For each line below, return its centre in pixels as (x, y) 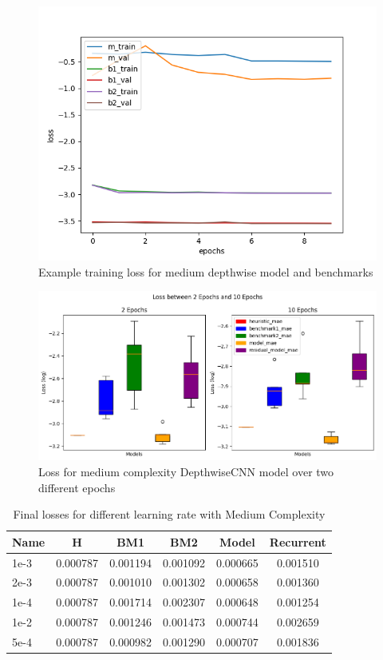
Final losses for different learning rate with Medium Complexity (169, 514)
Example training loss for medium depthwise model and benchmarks (206, 271)
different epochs (77, 487)
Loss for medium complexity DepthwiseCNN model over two (186, 471)
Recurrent (298, 541)
